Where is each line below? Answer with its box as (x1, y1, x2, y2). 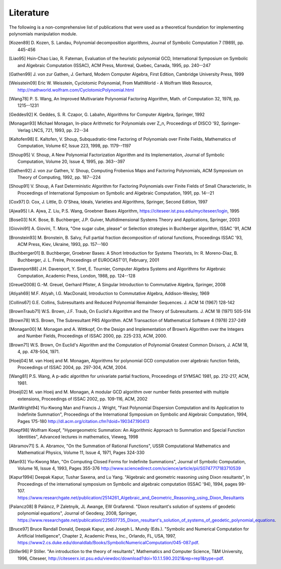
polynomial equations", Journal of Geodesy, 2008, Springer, (17, 510, 137, 516)
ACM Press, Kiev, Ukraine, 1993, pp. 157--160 (17, 242, 109, 247)
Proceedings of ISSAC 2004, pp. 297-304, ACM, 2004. (17, 364, 127, 370)
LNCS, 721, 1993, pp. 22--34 (31, 127, 89, 133)
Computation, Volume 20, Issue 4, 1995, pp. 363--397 (17, 159, 125, 164)
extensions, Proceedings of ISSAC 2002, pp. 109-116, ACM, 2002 (17, 396, 148, 402)
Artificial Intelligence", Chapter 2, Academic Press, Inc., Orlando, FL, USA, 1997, (17, 533, 176, 538)
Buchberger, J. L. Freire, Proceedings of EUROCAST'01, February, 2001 (17, 257, 159, 263)
